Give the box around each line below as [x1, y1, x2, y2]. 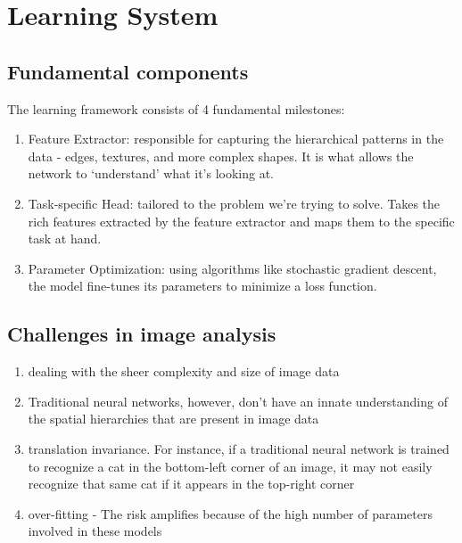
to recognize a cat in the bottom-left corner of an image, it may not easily [28, 457, 433, 475]
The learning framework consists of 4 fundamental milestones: [7, 99, 345, 118]
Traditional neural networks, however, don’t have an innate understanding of [28, 391, 448, 410]
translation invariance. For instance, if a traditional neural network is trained [28, 439, 450, 457]
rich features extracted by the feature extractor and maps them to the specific [28, 211, 455, 230]
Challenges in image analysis [7, 320, 276, 348]
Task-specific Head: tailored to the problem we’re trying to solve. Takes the [28, 193, 441, 212]
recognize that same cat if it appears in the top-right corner [28, 474, 355, 493]
